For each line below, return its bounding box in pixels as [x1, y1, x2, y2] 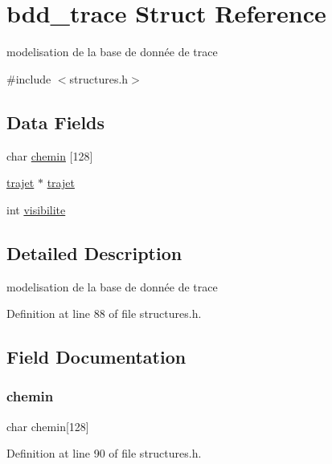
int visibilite [6, 201, 66, 218]
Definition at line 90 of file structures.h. [6, 445, 202, 462]
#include [6, 70, 51, 87]
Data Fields [6, 109, 105, 134]
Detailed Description [6, 240, 182, 265]
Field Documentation [6, 344, 186, 369]
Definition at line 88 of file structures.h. [6, 305, 202, 322]
